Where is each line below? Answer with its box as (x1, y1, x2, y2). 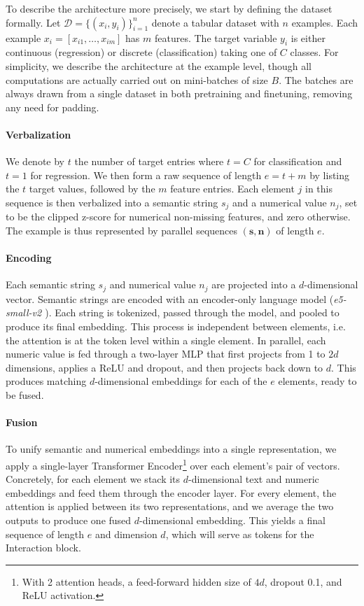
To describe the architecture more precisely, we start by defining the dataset (6, 1, 332, 15)
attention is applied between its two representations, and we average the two (6, 499, 334, 514)
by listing (309, 167, 350, 182)
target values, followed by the (29, 181, 155, 196)
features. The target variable (154, 30, 277, 45)
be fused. (6, 387, 44, 402)
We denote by (6, 154, 64, 169)
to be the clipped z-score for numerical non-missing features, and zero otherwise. (6, 209, 351, 224)
